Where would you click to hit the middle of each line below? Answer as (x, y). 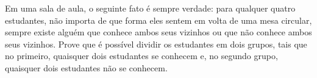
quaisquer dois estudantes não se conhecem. (86, 67)
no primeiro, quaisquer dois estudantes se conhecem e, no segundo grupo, (141, 56)
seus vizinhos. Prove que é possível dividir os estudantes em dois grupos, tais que (156, 44)
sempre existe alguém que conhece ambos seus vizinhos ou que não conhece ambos (158, 32)
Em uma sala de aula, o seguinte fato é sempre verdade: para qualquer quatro (150, 8)
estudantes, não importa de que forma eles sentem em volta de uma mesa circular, (158, 20)
